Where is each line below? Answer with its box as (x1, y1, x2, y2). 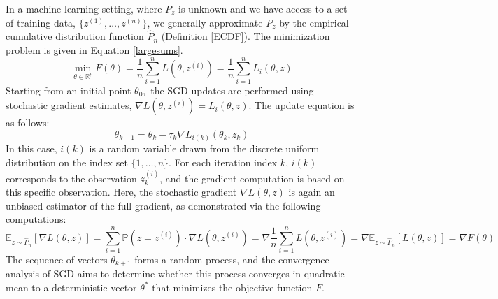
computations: (6, 212, 66, 226)
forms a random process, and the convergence (134, 251, 329, 266)
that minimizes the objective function (152, 279, 313, 294)
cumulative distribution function (6, 29, 144, 43)
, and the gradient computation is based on (159, 170, 345, 185)
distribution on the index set (6, 155, 128, 170)
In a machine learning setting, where (6, 1, 162, 15)
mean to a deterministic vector (6, 279, 137, 294)
